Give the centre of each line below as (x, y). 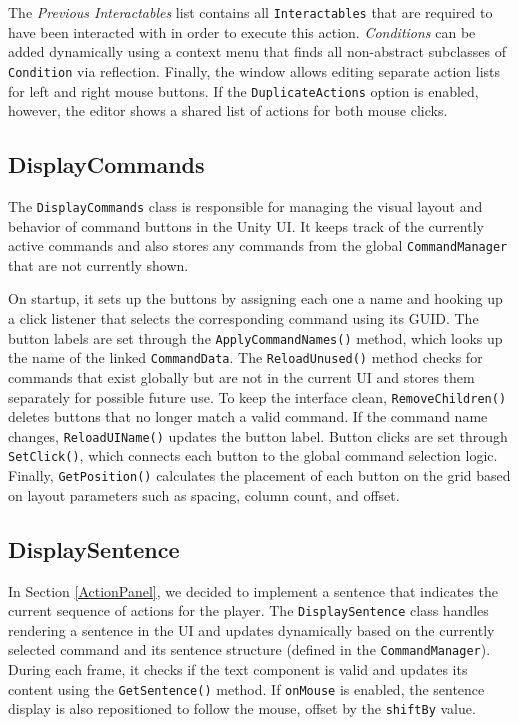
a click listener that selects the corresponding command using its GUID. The (243, 318)
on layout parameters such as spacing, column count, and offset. (204, 494)
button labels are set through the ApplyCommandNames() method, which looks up (255, 337)
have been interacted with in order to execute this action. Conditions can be (242, 31)
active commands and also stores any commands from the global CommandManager (258, 245)
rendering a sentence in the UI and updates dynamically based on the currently (251, 629)
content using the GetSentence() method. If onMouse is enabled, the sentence (246, 688)
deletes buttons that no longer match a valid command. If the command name (248, 416)
